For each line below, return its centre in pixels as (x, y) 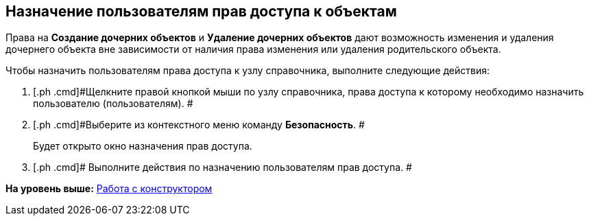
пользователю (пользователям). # (113, 104)
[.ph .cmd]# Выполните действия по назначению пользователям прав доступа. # (223, 167)
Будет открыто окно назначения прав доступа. (143, 146)
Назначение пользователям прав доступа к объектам (201, 11)
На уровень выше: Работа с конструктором (109, 189)
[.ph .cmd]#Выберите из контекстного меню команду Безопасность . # (199, 125)
